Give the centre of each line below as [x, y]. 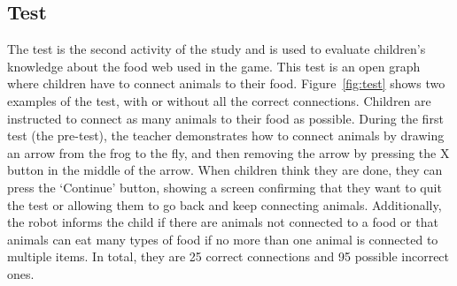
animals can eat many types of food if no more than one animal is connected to [223, 239]
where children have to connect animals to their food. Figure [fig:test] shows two [226, 83]
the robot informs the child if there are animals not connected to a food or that [223, 222]
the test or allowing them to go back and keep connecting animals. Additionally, [225, 204]
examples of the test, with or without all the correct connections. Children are [219, 100]
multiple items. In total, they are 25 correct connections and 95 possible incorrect [228, 256]
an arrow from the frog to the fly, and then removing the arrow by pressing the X [228, 152]
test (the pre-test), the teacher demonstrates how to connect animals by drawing [226, 135]
